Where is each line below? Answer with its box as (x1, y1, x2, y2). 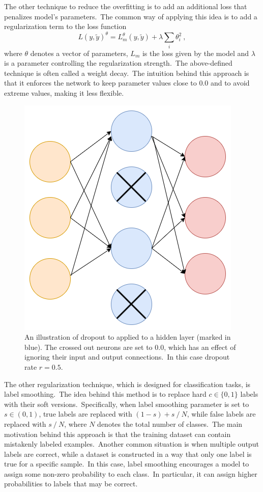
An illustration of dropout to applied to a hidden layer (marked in (24, 332, 231, 342)
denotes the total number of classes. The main (97, 418, 243, 429)
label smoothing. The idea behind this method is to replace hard (4, 389, 207, 399)
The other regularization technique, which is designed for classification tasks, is (4, 378, 251, 389)
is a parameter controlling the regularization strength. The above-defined (4, 58, 232, 68)
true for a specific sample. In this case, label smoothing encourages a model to (4, 458, 249, 469)
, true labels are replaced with (39, 408, 132, 419)
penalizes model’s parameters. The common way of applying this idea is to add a (4, 11, 257, 21)
